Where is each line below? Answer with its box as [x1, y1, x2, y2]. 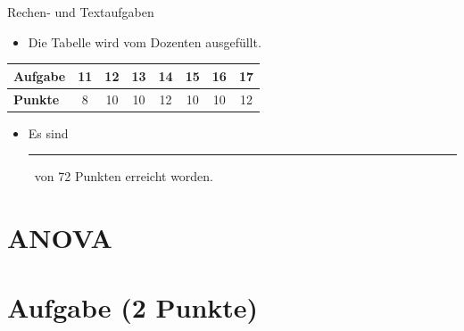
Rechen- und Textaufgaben [7, 3, 154, 21]
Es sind [28, 123, 69, 142]
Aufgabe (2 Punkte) [7, 289, 259, 326]
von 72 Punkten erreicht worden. [34, 167, 214, 186]
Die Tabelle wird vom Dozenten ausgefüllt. [28, 32, 261, 51]
